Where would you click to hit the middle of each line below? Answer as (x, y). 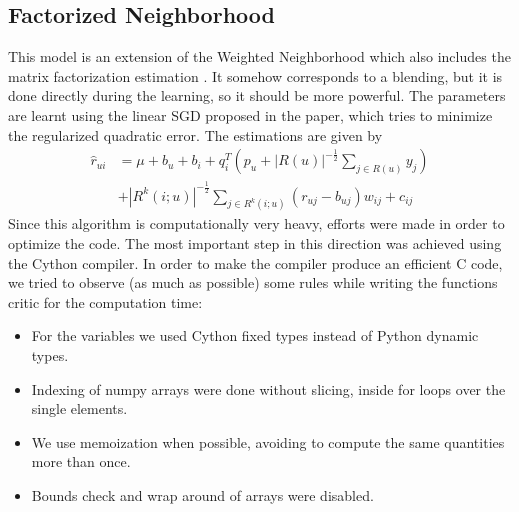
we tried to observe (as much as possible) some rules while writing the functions (253, 282)
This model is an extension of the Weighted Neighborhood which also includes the (259, 56)
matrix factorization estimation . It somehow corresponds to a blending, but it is (255, 75)
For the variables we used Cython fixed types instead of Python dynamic (255, 335)
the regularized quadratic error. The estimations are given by (195, 134)
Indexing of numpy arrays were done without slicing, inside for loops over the (268, 388)
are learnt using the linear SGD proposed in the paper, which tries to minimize (250, 114)
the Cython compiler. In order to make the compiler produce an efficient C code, (255, 262)
